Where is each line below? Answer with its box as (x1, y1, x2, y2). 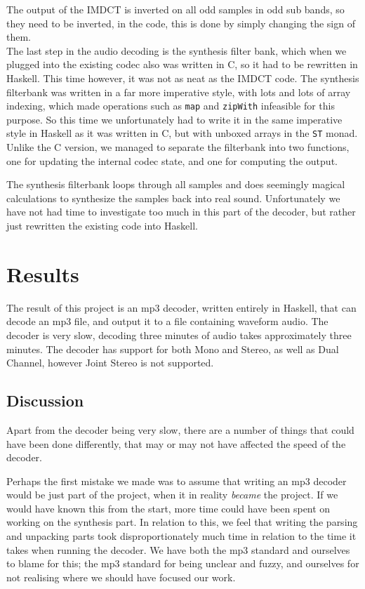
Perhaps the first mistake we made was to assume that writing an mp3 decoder (6, 473, 347, 488)
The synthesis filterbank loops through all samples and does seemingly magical (6, 177, 345, 192)
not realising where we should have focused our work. (6, 569, 236, 584)
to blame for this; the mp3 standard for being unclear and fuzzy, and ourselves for (6, 556, 359, 571)
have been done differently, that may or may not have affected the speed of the (6, 436, 346, 451)
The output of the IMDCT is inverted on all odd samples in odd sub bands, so (6, 2, 345, 16)
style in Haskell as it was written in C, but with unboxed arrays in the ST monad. (6, 126, 358, 140)
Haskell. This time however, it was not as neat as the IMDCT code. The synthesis (6, 70, 359, 85)
